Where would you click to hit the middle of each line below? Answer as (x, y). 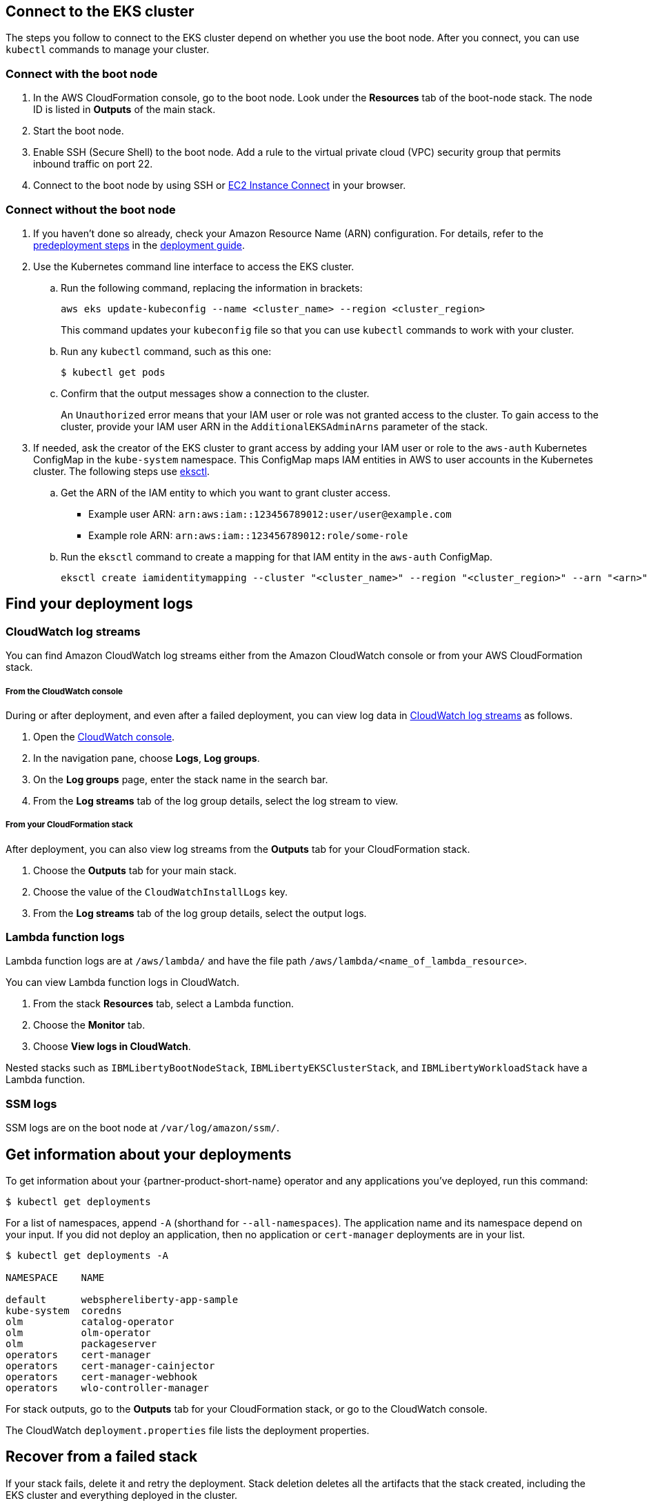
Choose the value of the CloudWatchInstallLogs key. (161, 891)
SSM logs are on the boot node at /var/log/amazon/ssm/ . (143, 1128)
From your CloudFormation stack (69, 825)
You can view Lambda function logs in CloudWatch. (122, 982)
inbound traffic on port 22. (93, 164)
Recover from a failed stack (102, 1457)
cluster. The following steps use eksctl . (122, 471)
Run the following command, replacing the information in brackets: (212, 288)
